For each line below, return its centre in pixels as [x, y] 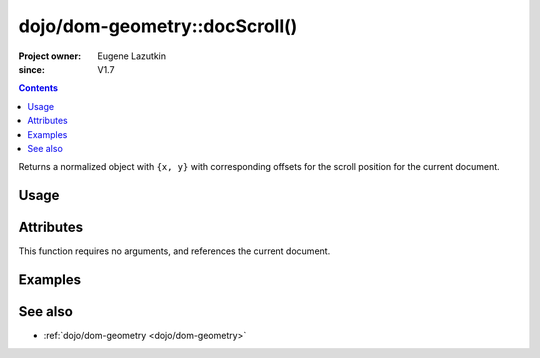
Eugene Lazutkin [132, 56]
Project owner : [50, 56]
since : [31, 69]
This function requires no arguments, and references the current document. [174, 251]
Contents [38, 88]
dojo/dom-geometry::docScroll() [158, 26]
